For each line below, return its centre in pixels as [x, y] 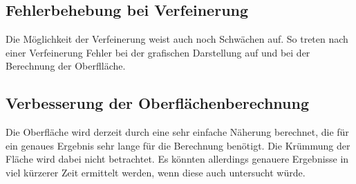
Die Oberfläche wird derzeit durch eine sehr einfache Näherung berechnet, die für [177, 132]
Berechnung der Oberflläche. [66, 66]
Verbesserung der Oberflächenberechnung [157, 103]
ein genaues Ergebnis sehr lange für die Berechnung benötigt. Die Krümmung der [178, 145]
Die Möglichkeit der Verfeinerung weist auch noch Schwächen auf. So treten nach [177, 39]
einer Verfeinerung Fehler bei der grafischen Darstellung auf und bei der [158, 52]
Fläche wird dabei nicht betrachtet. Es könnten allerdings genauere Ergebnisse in [177, 159]
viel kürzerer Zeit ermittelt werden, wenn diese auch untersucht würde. [156, 172]
